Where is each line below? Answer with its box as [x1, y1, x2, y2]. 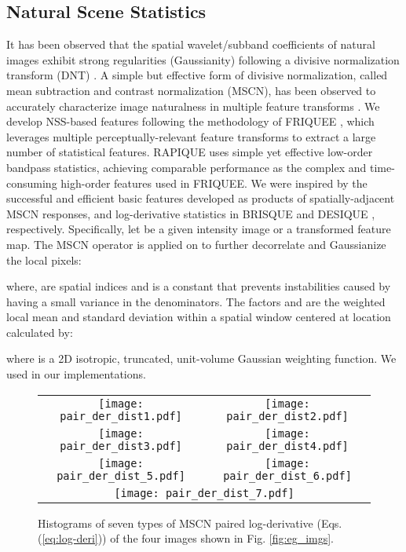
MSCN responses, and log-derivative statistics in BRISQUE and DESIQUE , [6, 205, 375, 221]
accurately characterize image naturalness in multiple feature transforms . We [6, 97, 380, 114]
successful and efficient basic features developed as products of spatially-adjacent [6, 190, 395, 207]
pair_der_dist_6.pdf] [223, 469, 352, 482]
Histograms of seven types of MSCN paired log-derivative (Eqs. [38, 514, 342, 531]
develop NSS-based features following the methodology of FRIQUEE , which [6, 113, 375, 130]
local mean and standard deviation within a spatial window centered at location [6, 309, 391, 325]
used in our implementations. [6, 366, 146, 382]
